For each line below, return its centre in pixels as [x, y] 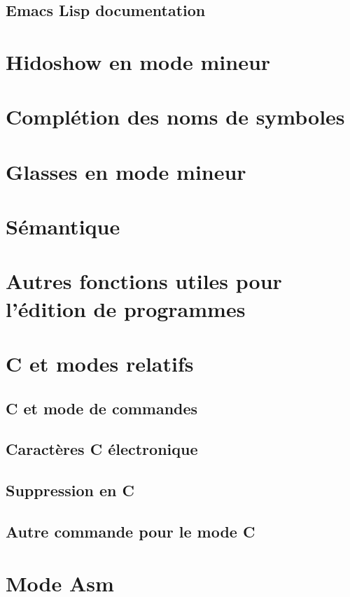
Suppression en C [70, 490]
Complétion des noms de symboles [175, 117]
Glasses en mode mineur [126, 171]
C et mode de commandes [102, 408]
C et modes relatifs [100, 364]
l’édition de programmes [126, 308]
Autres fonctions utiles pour [144, 281]
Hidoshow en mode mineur [138, 61]
